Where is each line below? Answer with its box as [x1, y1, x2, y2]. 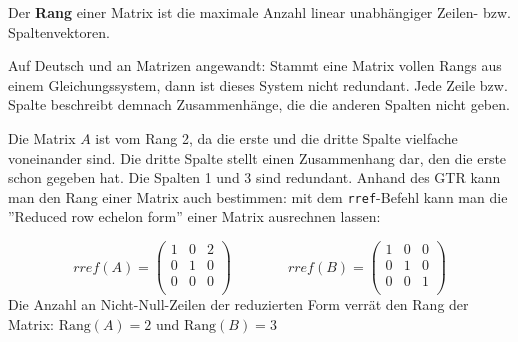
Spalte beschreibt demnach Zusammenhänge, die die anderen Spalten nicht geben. [8, 94, 510, 115]
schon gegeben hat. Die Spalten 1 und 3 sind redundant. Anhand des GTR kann [8, 167, 501, 188]
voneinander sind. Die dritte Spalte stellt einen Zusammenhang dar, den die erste [8, 147, 507, 168]
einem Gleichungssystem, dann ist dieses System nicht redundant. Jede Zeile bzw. [8, 74, 508, 95]
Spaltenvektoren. [8, 21, 110, 42]
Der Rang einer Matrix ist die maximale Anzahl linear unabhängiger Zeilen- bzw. [8, 2, 511, 22]
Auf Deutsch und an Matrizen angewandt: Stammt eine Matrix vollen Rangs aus [8, 55, 502, 76]
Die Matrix [8, 127, 76, 148]
